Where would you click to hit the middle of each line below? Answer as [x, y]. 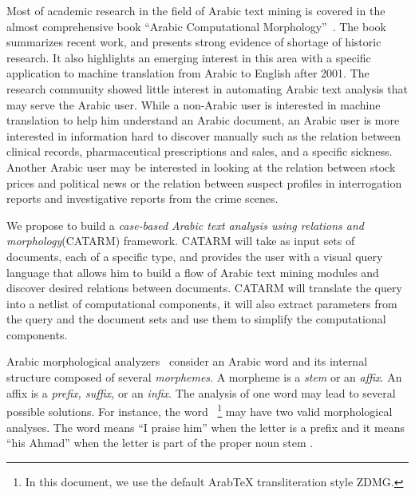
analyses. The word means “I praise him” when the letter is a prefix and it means [206, 427]
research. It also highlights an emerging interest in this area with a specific [189, 57]
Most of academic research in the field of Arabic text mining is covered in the [196, 10]
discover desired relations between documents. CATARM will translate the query [204, 288]
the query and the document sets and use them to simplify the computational [196, 319]
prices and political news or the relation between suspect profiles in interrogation [204, 182]
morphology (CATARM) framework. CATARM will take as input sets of [181, 241]
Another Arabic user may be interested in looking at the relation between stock [201, 166]
